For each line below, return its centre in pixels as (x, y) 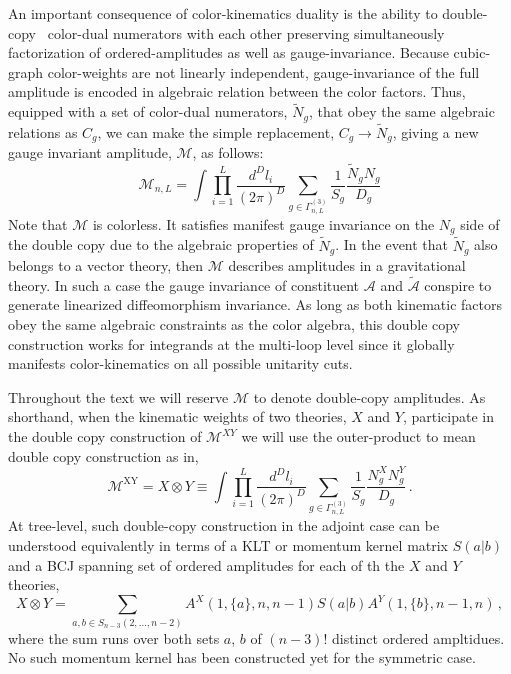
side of (480, 223)
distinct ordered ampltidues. (418, 637)
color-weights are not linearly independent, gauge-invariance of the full (263, 71)
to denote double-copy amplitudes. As (369, 396)
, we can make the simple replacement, (216, 131)
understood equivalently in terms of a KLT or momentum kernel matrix (228, 545)
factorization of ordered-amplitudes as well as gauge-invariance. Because (228, 52)
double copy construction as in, (103, 455)
